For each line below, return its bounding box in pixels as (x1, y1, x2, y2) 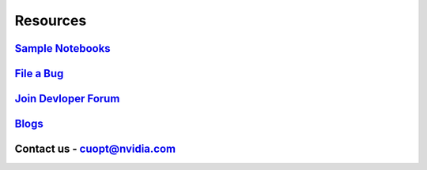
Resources (14, 12, 87, 29)
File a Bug (14, 67, 64, 80)
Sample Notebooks (14, 42, 111, 55)
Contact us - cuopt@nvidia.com (14, 142, 176, 156)
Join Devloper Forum (14, 92, 120, 105)
